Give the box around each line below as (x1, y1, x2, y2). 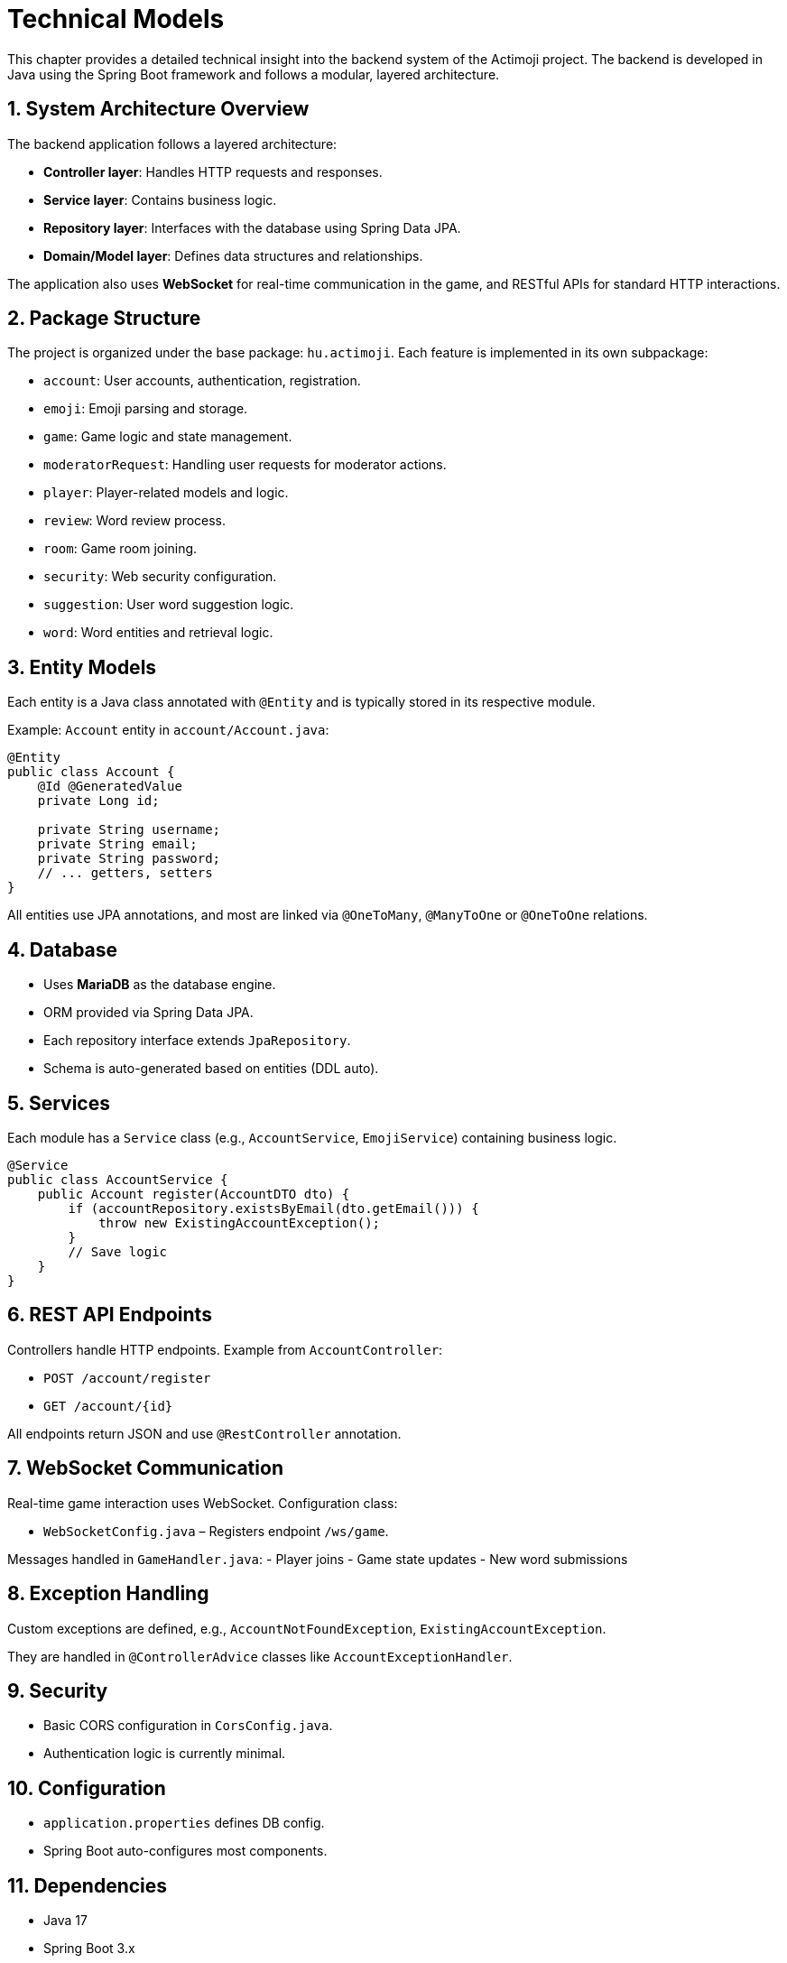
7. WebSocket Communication (7, 1457, 283, 1480)
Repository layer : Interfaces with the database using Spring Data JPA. (43, 219, 461, 236)
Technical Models (7, 4, 225, 34)
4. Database (7, 938, 118, 961)
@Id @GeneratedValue (37, 779, 182, 794)
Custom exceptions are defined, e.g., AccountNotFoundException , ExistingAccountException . (7, 1620, 606, 1636)
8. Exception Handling (7, 1582, 209, 1606)
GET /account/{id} (43, 1398, 173, 1413)
